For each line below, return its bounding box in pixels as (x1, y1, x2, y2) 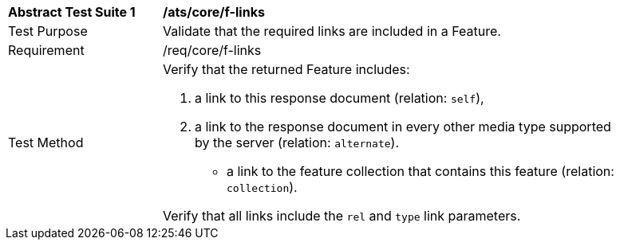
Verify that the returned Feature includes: (163, 61, 410, 77)
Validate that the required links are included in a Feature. (163, 23, 501, 39)
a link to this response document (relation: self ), (195, 90, 484, 106)
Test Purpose (8, 23, 88, 39)
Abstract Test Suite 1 (8, 4, 136, 20)
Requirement (8, 42, 85, 58)
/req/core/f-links (163, 42, 262, 58)
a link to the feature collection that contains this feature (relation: (227, 163, 614, 179)
